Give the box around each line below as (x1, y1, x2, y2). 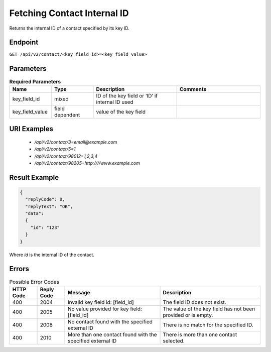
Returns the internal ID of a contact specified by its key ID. (9, 25, 130, 31)
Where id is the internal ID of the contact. (9, 252, 95, 258)
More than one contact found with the (68, 331, 157, 338)
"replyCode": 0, (25, 196, 65, 202)
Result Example (9, 173, 59, 182)
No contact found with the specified (68, 318, 153, 325)
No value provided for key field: (68, 305, 143, 312)
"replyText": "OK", (25, 203, 73, 209)
